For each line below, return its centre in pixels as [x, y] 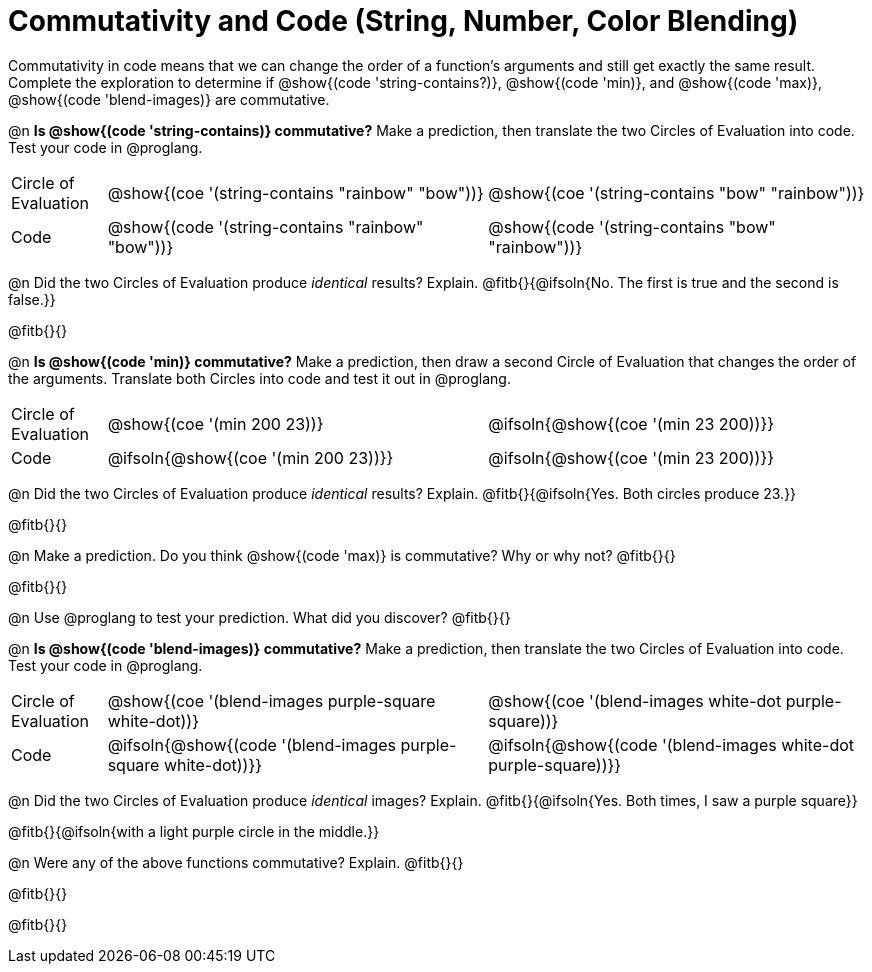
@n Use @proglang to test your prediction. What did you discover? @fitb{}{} [259, 617]
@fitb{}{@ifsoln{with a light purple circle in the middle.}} [194, 831]
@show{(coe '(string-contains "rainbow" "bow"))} [295, 192]
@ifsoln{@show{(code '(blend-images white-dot [671, 744]
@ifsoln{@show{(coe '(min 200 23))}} [250, 457]
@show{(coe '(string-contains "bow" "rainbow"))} [676, 192]
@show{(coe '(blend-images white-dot [635, 700]
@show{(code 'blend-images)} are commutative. [169, 99]
